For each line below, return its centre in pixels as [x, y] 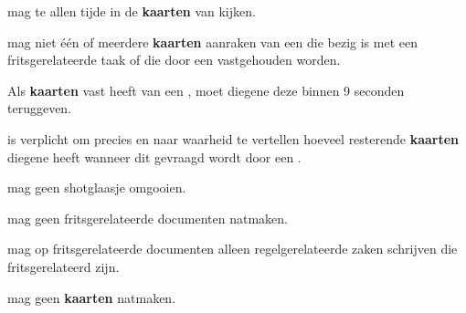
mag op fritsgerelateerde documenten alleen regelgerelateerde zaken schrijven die [233, 249]
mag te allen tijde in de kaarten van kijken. [132, 11]
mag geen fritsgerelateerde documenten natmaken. [148, 218]
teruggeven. [40, 108]
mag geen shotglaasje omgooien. [97, 188]
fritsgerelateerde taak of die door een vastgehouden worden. [174, 60]
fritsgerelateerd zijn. [64, 266]
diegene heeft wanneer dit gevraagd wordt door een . [154, 156]
